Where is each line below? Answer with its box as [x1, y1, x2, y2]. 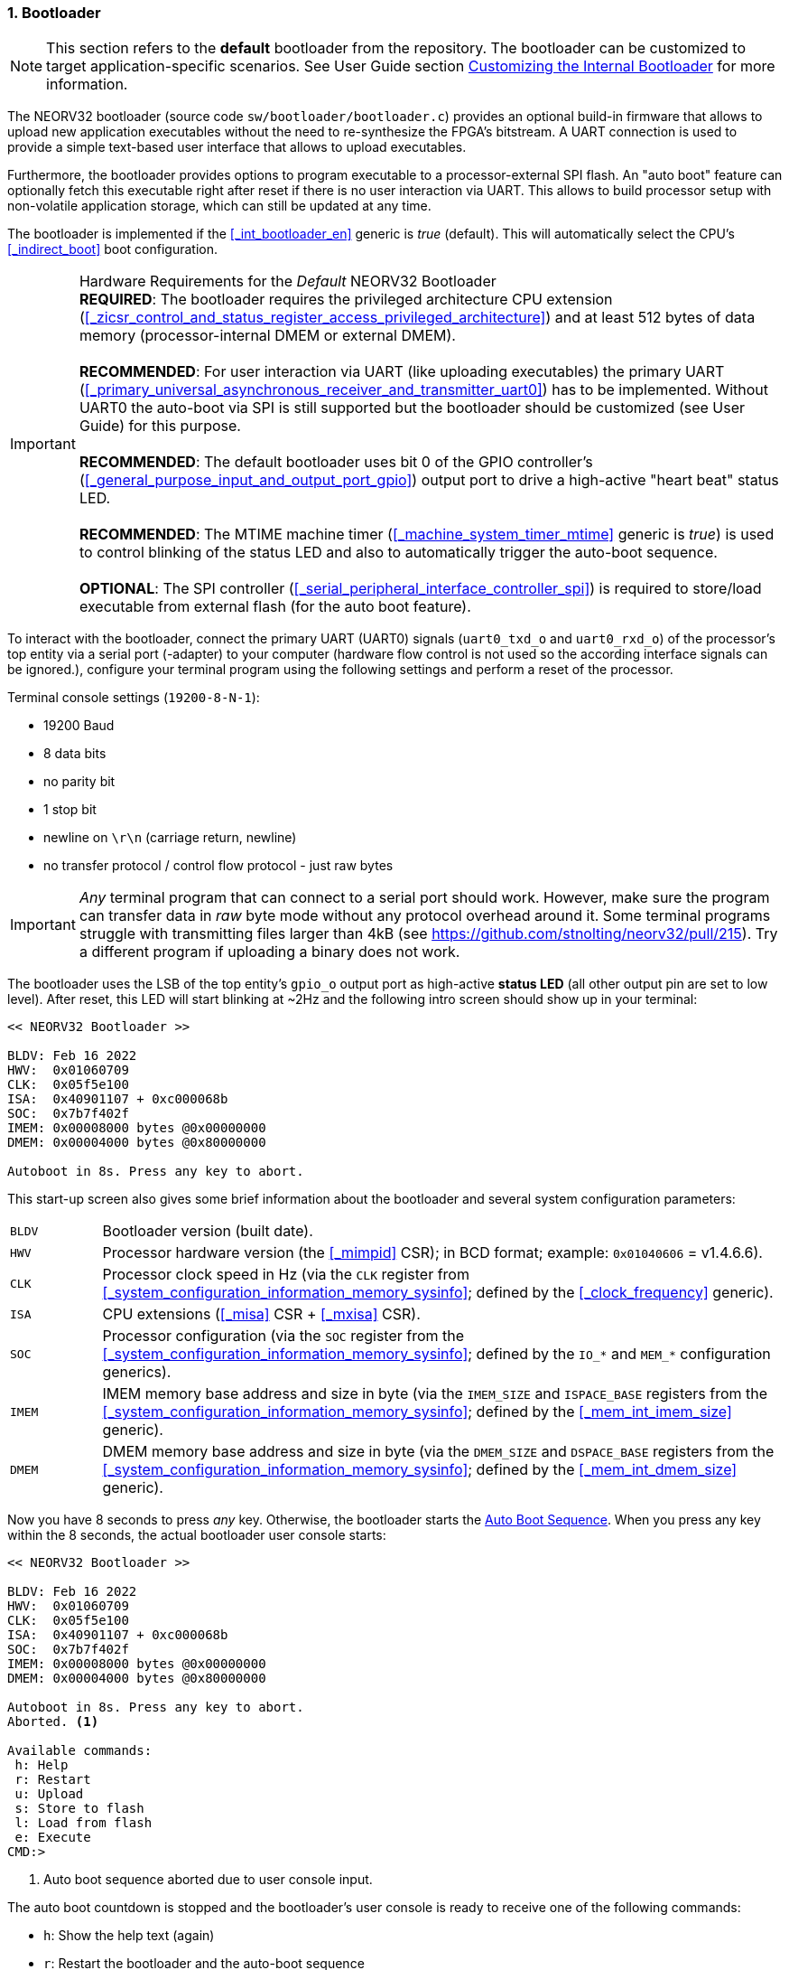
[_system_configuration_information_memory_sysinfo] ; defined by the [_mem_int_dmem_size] [102, 1460, 738, 1479]
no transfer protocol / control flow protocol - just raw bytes [43, 858, 394, 874]
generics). [102, 1363, 172, 1382]
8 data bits [43, 746, 107, 762]
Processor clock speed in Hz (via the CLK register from [102, 1265, 469, 1284]
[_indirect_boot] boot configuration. [7, 241, 218, 258]
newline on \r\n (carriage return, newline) [43, 830, 297, 846]
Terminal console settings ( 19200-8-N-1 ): [7, 689, 260, 706]
